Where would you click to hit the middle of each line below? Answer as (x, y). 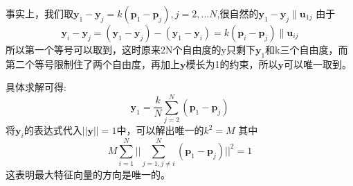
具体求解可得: (36, 87)
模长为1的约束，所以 (232, 64)
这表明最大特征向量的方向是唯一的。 (88, 175)
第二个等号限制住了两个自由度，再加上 (93, 64)
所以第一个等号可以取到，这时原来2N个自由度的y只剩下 (130, 49)
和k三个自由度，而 (307, 49)
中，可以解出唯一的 (160, 130)
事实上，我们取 (39, 13)
